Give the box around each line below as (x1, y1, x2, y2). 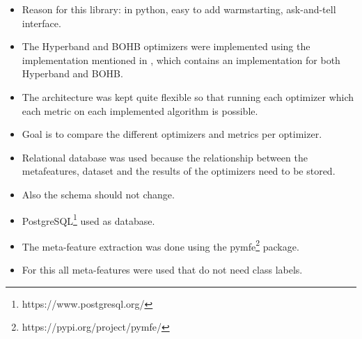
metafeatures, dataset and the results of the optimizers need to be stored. (22, 164, 336, 178)
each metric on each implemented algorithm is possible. (22, 103, 258, 118)
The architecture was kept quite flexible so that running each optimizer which (22, 89, 354, 104)
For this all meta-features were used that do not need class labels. (22, 262, 303, 277)
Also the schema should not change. (22, 187, 175, 201)
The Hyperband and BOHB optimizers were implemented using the (22, 39, 310, 54)
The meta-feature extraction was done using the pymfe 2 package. (22, 237, 299, 253)
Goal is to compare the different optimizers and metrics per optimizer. (22, 127, 322, 141)
